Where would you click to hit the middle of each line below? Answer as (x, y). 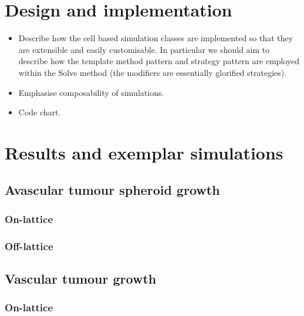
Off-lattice (29, 246)
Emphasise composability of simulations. (91, 92)
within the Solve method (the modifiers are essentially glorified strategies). (153, 72)
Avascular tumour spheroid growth (112, 190)
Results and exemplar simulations (144, 152)
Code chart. (40, 112)
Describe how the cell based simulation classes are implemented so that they (156, 38)
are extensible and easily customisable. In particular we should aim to (144, 49)
